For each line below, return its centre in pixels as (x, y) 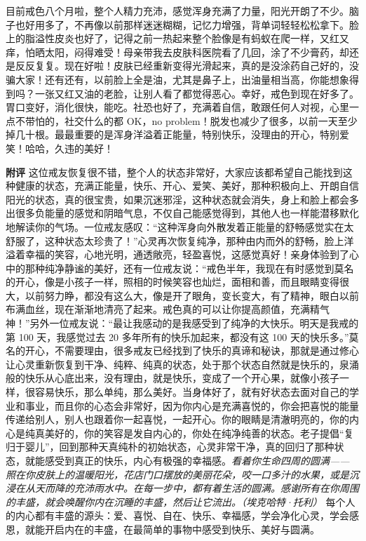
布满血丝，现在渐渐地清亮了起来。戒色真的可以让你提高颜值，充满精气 (168, 309)
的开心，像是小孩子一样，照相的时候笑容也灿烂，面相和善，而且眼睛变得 (172, 282)
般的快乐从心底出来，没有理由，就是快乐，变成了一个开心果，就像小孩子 (172, 378)
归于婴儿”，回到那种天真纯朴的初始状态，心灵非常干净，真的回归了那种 (170, 447)
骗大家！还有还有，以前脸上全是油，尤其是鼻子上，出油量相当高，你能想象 (177, 79)
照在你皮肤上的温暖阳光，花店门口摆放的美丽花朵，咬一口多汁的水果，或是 (177, 474)
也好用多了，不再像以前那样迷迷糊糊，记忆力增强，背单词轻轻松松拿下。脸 (187, 24)
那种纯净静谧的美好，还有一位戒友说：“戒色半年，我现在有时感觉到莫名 (189, 268)
